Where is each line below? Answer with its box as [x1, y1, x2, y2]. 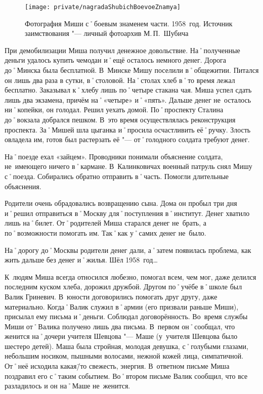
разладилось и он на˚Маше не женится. [5, 380, 130, 391]
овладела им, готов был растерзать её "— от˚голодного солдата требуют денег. [5, 134, 250, 145]
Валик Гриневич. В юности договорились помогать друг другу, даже [5, 291, 217, 301]
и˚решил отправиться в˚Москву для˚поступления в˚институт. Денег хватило [5, 207, 250, 218]
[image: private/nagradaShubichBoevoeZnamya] [25, 4, 181, 11]
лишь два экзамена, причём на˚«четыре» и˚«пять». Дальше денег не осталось [5, 94, 251, 105]
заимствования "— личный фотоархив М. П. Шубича [25, 28, 189, 38]
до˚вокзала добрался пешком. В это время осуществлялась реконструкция [5, 114, 236, 124]
